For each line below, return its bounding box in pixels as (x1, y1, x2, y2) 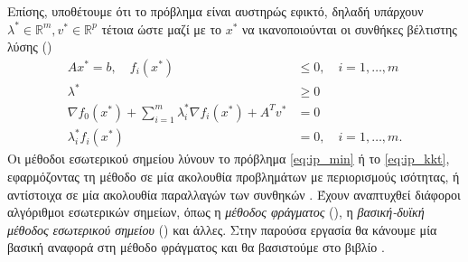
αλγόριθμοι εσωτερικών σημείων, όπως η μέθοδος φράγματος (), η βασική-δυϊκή (7, 202, 425, 221)
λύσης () (7, 37, 52, 56)
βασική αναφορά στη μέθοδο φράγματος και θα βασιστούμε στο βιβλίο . (7, 238, 385, 257)
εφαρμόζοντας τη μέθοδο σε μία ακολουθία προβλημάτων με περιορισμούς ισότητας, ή (7, 167, 460, 185)
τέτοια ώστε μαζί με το (101, 19, 222, 38)
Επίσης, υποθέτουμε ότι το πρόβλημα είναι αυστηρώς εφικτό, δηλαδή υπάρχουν (7, 2, 424, 20)
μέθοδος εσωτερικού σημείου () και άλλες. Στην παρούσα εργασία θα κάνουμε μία (7, 220, 437, 239)
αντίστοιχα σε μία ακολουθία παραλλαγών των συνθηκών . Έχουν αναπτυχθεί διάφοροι (7, 184, 461, 203)
